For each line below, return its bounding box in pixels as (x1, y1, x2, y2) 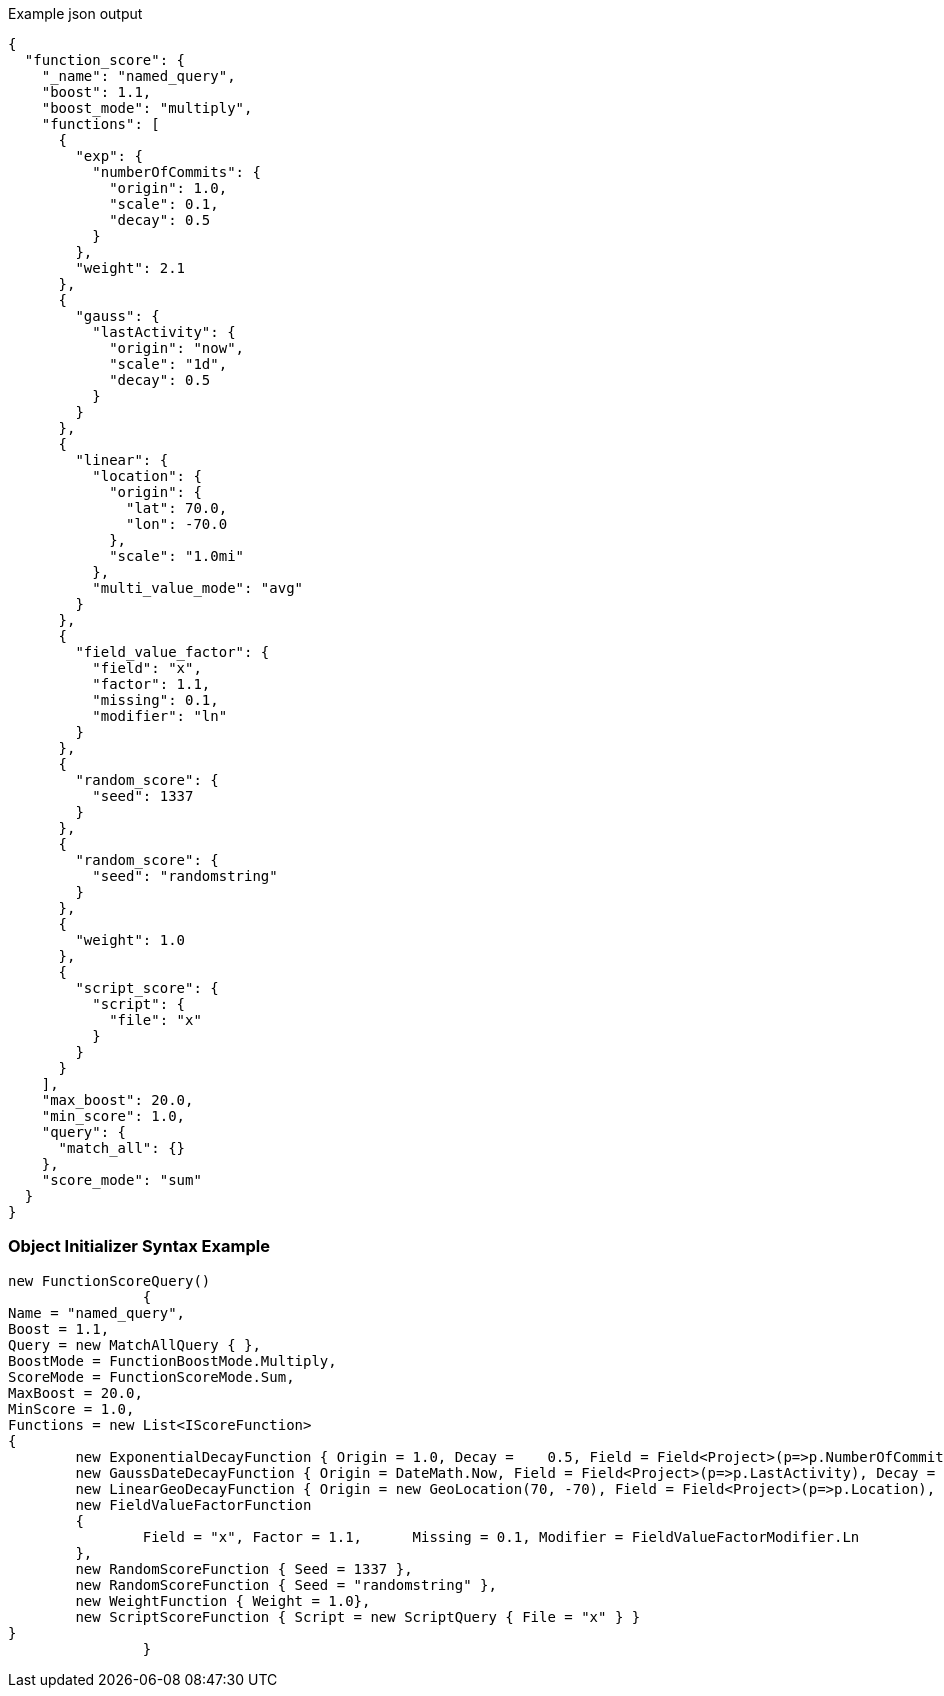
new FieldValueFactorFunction (75, 1496, 312, 1513)
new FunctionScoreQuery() (8, 1272, 211, 1289)
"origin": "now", (109, 340, 245, 356)
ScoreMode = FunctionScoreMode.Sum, (8, 1368, 295, 1385)
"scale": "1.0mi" (109, 548, 245, 564)
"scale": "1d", (109, 356, 228, 372)
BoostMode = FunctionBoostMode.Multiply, (8, 1352, 337, 1369)
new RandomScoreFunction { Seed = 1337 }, (75, 1560, 413, 1577)
